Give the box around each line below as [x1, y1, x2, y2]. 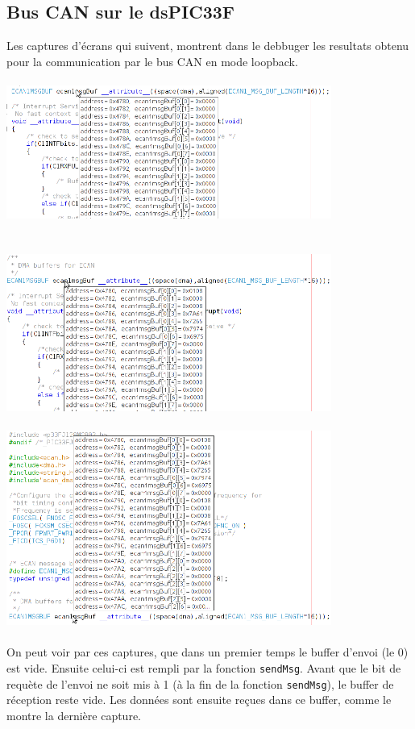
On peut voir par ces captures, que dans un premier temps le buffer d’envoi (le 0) [6, 644, 409, 660]
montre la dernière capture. [6, 706, 141, 723]
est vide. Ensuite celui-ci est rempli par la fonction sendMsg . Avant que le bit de [6, 659, 401, 676]
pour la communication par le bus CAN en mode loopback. [6, 52, 298, 69]
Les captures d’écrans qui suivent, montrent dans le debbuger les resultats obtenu [6, 37, 409, 54]
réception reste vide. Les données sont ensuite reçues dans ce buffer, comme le [6, 691, 392, 708]
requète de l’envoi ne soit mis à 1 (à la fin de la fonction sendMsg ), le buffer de [6, 675, 394, 692]
